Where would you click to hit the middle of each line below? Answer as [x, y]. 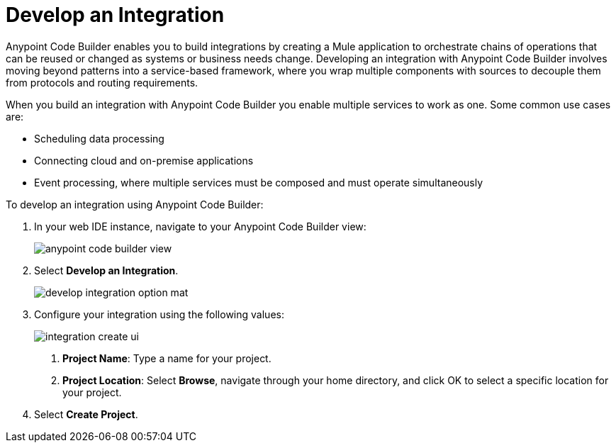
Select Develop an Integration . [106, 270]
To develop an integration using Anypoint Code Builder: [135, 204]
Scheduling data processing [99, 138]
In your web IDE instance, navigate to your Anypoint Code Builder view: [200, 226]
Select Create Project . [86, 414]
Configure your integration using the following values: [159, 314]
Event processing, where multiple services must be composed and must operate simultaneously [259, 182]
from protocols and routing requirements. [102, 82]
